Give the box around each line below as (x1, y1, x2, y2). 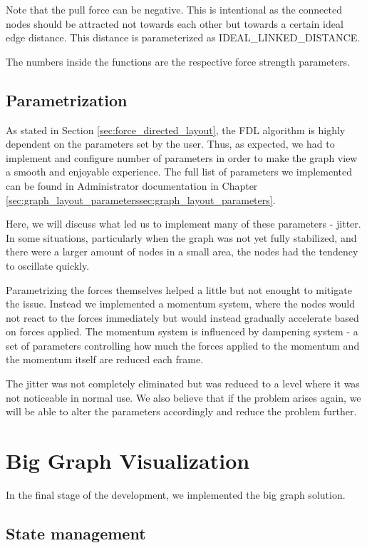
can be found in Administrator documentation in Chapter (6, 178, 258, 193)
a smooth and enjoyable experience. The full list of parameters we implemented (6, 164, 353, 179)
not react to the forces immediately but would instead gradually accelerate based (6, 310, 359, 325)
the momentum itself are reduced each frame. (6, 352, 204, 367)
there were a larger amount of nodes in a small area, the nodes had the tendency (6, 244, 358, 259)
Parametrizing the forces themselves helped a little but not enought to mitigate (6, 282, 352, 297)
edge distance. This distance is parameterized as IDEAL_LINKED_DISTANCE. (6, 30, 361, 45)
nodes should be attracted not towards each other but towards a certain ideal (6, 16, 343, 31)
